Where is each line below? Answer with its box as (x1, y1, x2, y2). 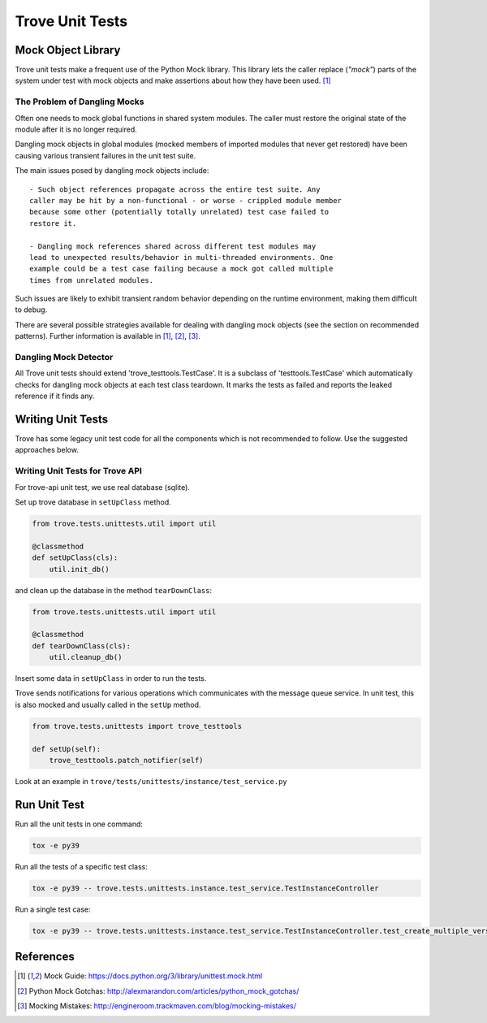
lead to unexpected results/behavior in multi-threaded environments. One (29, 253, 334, 262)
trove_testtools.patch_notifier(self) (49, 756, 204, 765)
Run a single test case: (15, 904, 91, 914)
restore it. (29, 219, 77, 228)
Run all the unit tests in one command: (15, 819, 144, 829)
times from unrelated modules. (29, 275, 154, 284)
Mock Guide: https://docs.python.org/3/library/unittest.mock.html (43, 971, 263, 981)
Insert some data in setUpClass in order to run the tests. (15, 674, 207, 683)
